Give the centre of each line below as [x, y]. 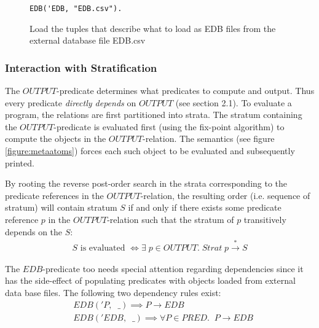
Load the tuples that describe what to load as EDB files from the [153, 28]
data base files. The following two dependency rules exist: [113, 292]
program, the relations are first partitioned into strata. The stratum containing [154, 115]
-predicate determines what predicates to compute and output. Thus [185, 91]
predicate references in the [54, 195]
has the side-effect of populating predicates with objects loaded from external [150, 280]
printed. [20, 162]
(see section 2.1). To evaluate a [234, 102]
